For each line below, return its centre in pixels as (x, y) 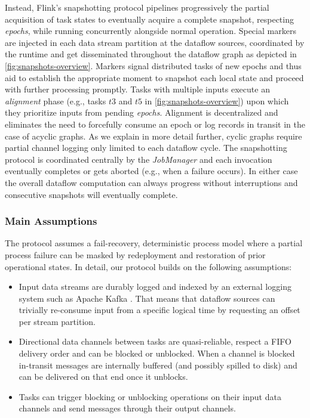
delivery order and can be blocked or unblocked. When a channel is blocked (157, 353)
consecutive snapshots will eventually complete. (91, 194)
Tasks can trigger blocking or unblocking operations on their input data (150, 396)
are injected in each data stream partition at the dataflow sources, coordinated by (155, 42)
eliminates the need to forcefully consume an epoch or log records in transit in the (155, 124)
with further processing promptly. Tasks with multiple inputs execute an (137, 89)
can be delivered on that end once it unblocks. (103, 377)
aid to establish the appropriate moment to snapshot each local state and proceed (154, 77)
